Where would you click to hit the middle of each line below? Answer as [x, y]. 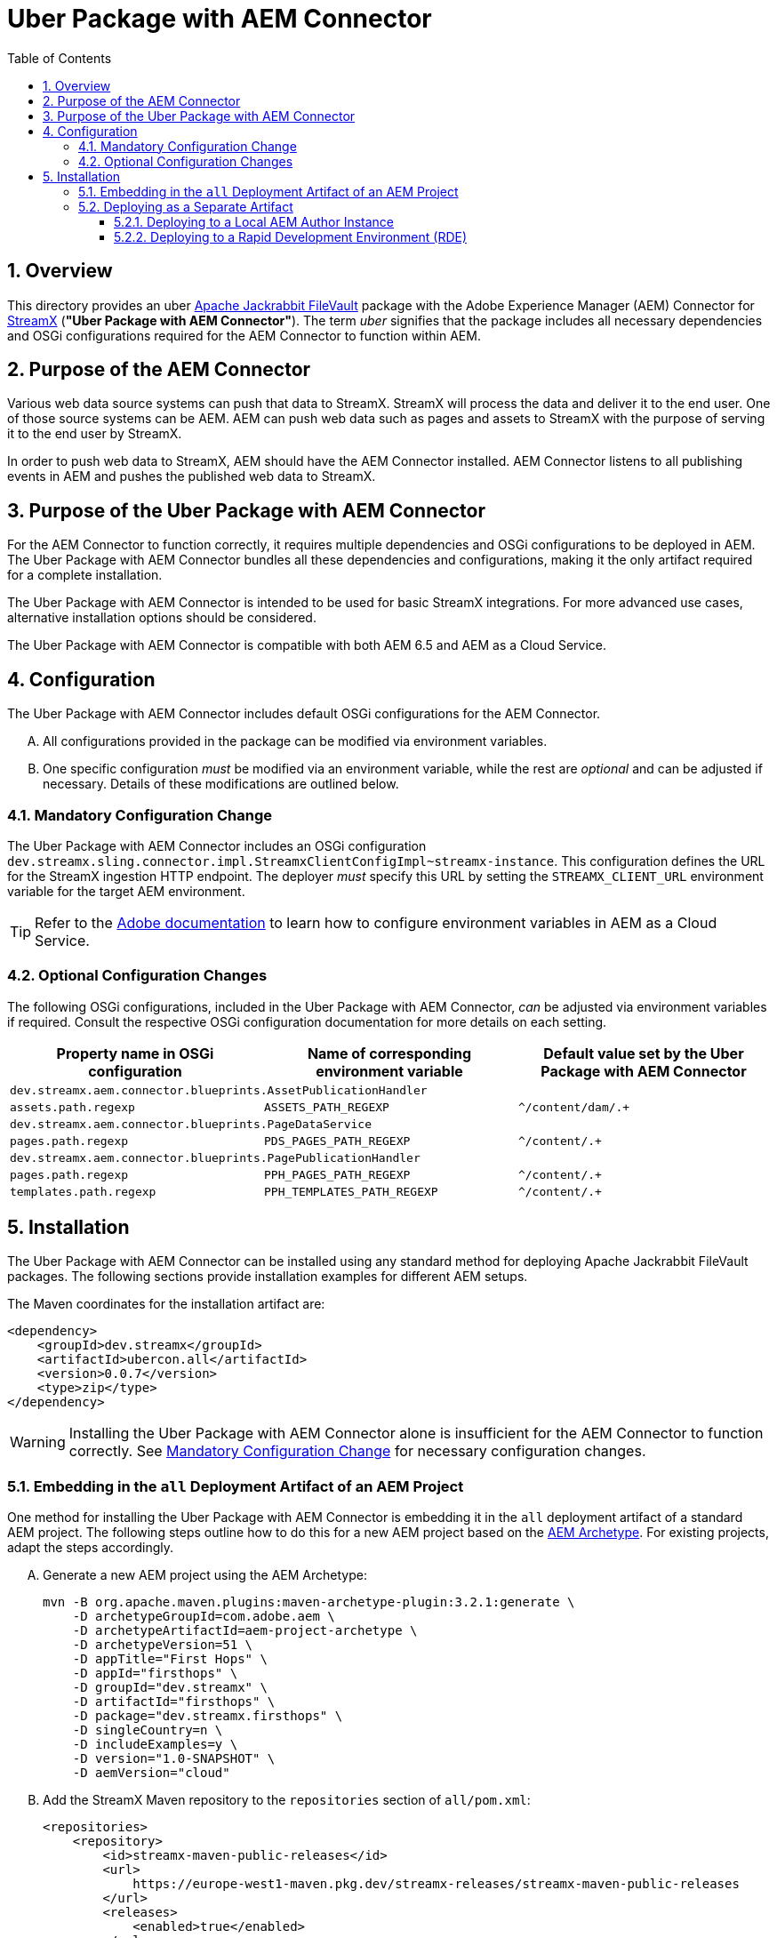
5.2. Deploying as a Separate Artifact [186, 206]
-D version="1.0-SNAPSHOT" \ [174, 1759]
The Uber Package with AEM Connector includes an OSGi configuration [217, 845]
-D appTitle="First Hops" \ [170, 1659]
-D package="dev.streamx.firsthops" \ [208, 1716]
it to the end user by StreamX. [95, 434]
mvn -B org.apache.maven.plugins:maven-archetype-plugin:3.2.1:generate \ [309, 1602]
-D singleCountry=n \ [148, 1730]
